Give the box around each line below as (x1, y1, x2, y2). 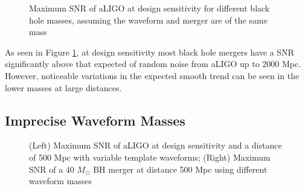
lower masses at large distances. (5, 81, 122, 94)
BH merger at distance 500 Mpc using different (93, 162, 268, 175)
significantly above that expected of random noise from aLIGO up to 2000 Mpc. (5, 57, 301, 70)
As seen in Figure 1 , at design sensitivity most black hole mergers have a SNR (5, 45, 294, 58)
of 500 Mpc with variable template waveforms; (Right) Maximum (29, 150, 271, 163)
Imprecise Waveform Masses (5, 111, 185, 129)
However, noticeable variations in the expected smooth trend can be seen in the (5, 69, 300, 82)
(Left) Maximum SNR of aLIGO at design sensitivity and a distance (29, 139, 282, 152)
